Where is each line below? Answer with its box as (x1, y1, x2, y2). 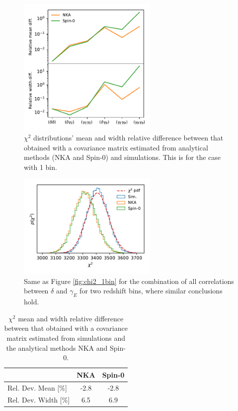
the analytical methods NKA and (6, 342, 108, 353)
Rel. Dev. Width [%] (7, 395, 70, 405)
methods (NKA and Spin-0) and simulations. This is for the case (24, 152, 221, 162)
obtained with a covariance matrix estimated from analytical (24, 142, 208, 152)
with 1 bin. (24, 161, 57, 172)
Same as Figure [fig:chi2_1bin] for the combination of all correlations (24, 275, 234, 286)
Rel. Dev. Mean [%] (7, 382, 67, 393)
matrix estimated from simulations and (6, 332, 126, 343)
